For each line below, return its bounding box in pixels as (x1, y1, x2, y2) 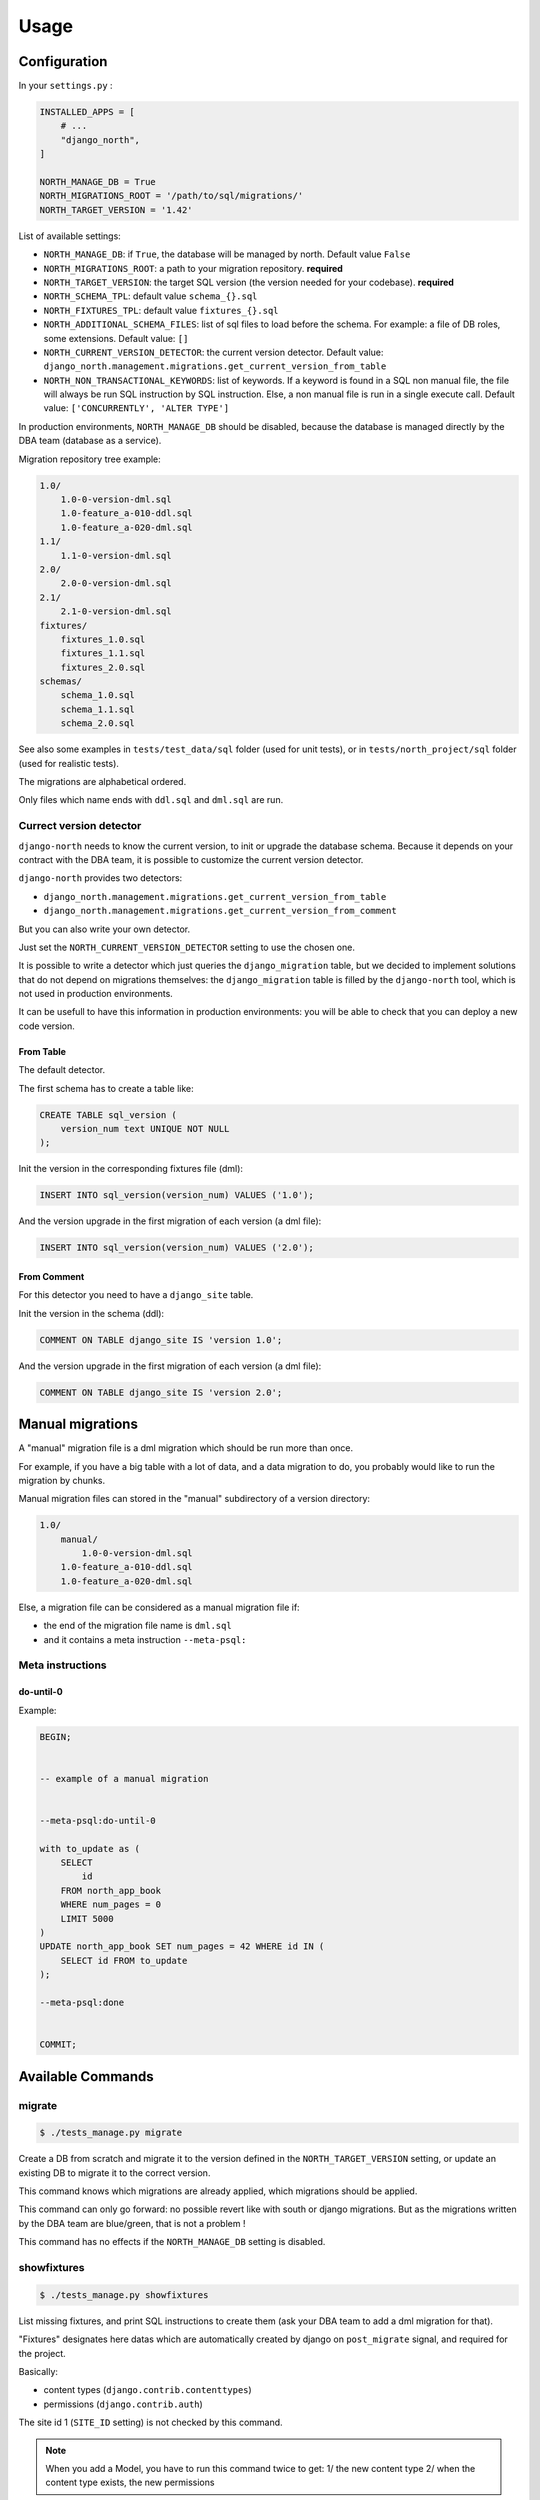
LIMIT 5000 (60, 1913, 114, 1924)
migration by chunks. (18, 1474, 105, 1486)
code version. (18, 1020, 75, 1032)
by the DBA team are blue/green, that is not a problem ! (18, 2217, 246, 2229)
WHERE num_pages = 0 (60, 1899, 162, 1910)
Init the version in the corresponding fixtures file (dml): (18, 1163, 244, 1175)
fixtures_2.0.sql (60, 661, 146, 673)
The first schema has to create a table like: (18, 1082, 194, 1094)
